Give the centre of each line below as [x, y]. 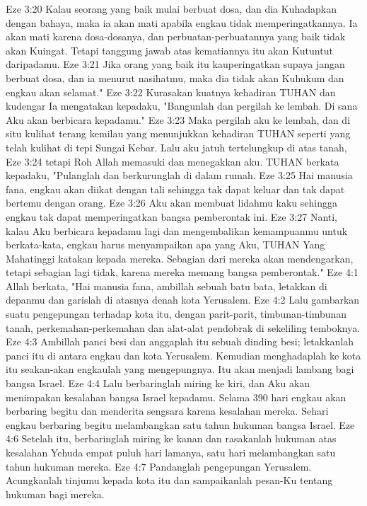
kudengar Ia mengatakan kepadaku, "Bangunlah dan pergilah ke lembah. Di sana [182, 106]
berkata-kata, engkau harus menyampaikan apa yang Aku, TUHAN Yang [165, 245]
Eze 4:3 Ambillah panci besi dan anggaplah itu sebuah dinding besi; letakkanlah [180, 341]
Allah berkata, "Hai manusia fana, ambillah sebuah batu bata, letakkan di [167, 286]
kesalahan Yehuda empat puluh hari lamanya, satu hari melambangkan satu [171, 452]
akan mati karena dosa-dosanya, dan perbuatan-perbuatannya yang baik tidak [176, 36]
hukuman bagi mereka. [55, 494]
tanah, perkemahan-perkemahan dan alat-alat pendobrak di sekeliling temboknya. [183, 327]
